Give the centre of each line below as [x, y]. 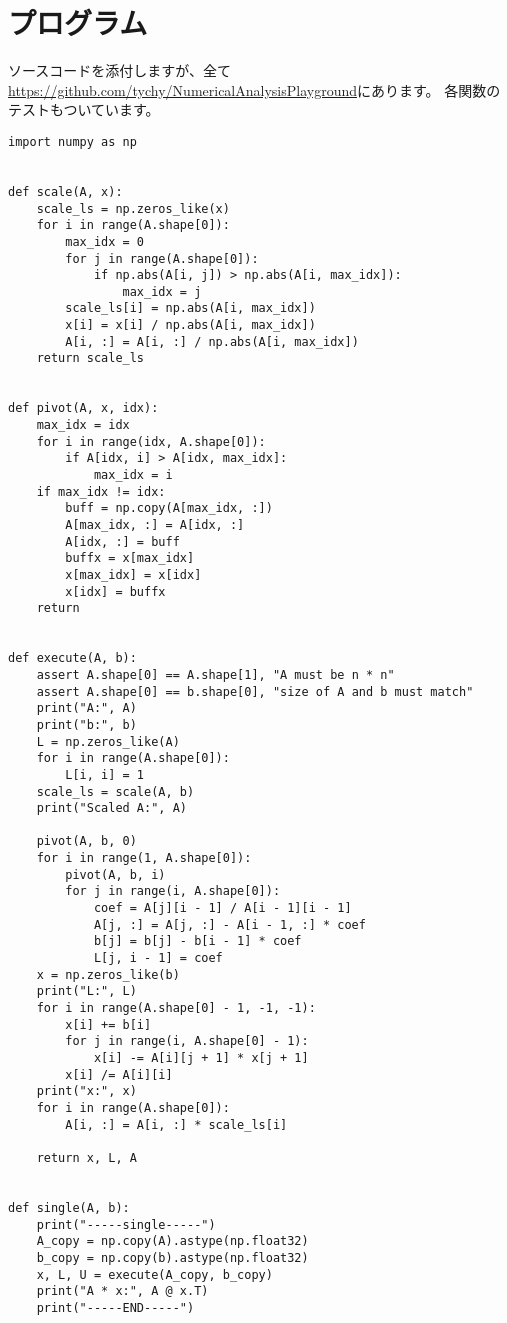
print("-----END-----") [115, 1307]
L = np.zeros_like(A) [108, 741]
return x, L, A [86, 1157]
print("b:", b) [86, 724]
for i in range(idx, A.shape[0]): [151, 441]
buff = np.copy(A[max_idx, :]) [169, 508]
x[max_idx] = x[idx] [133, 574]
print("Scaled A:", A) [111, 808]
